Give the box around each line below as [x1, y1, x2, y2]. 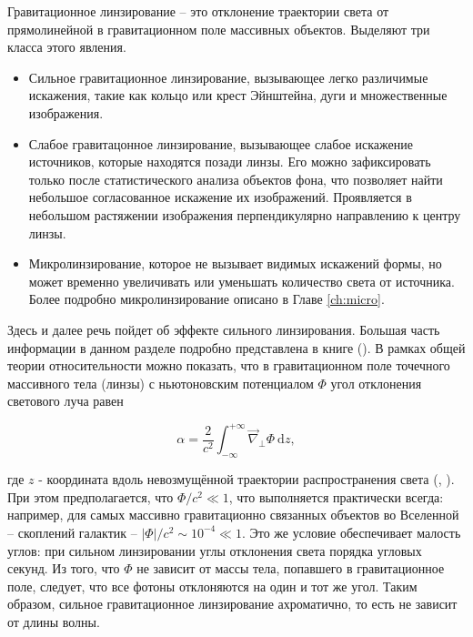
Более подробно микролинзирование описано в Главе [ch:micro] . [28, 289, 385, 308]
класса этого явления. [7, 37, 126, 56]
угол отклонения [330, 373, 422, 392]
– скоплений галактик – [7, 522, 137, 541]
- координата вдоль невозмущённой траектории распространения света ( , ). [38, 470, 455, 489]
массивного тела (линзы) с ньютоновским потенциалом [7, 373, 314, 392]
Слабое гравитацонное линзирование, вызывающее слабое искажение [28, 134, 413, 153]
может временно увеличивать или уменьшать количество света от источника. [28, 271, 455, 290]
